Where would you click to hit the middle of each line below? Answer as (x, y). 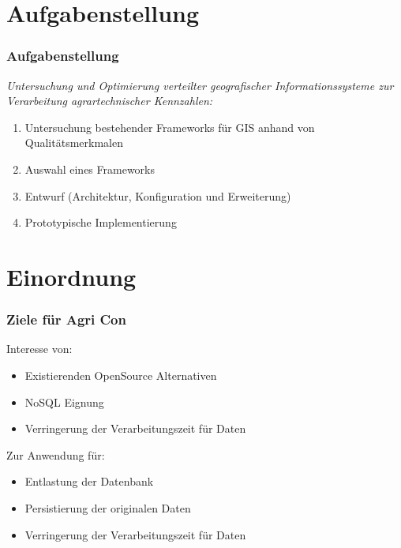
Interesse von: (39, 349)
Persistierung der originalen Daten (108, 507)
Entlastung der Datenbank (89, 481)
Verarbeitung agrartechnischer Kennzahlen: (110, 101)
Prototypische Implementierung (101, 222)
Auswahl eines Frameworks (90, 169)
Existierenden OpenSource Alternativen (121, 375)
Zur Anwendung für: (56, 454)
